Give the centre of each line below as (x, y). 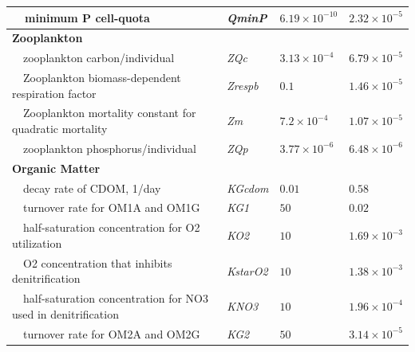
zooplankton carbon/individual (99, 58)
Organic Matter (56, 168)
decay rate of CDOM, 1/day (92, 188)
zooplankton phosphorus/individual (109, 148)
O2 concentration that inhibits (97, 262)
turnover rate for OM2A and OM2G (111, 333)
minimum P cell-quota (87, 17)
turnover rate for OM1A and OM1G (111, 207)
